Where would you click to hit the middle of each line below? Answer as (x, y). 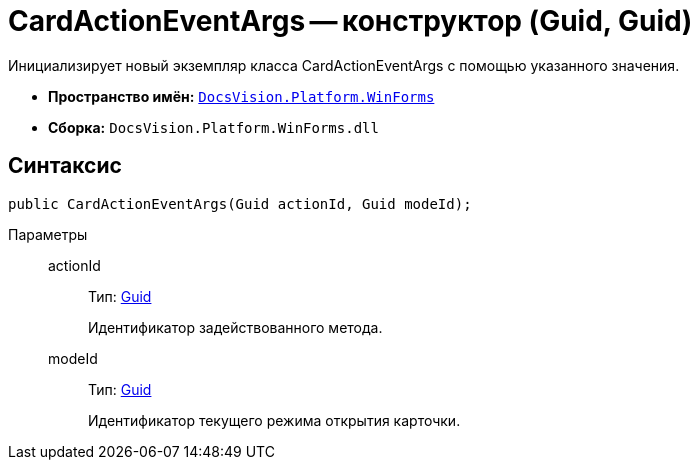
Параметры (48, 234)
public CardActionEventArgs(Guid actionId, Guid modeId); (240, 203)
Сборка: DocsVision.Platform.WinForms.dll (213, 127)
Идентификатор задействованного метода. (235, 327)
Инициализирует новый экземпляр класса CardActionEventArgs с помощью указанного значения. (344, 65)
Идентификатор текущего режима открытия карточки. (274, 420)
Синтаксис (65, 166)
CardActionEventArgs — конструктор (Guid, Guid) (350, 21)
